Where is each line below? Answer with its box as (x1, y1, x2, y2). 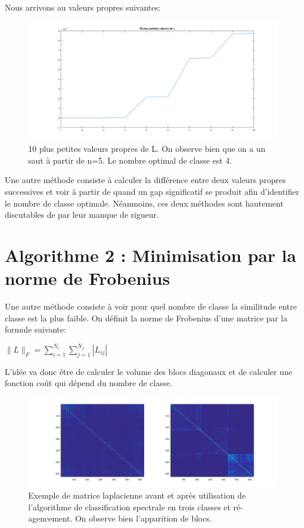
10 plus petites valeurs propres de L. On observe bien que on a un (28, 142, 266, 155)
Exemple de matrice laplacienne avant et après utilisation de (28, 489, 246, 501)
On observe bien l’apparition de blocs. (75, 512, 212, 524)
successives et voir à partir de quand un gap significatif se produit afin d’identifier (5, 185, 299, 198)
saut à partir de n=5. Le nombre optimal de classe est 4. (28, 154, 232, 166)
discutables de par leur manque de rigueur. (5, 208, 159, 221)
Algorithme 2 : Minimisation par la (5, 243, 296, 267)
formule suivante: (5, 323, 66, 336)
